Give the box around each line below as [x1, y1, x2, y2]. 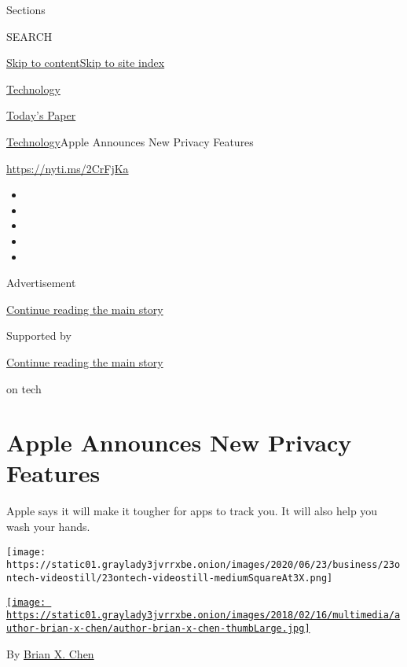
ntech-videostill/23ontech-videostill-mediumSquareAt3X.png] [6, 572, 333, 584]
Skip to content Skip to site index [6, 54, 165, 71]
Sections [6, 2, 46, 17]
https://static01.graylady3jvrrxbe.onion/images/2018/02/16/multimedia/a [6, 610, 401, 621]
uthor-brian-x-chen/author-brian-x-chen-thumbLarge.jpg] [6, 622, 310, 634]
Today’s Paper [6, 107, 76, 123]
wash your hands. [6, 518, 90, 534]
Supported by [6, 327, 71, 344]
